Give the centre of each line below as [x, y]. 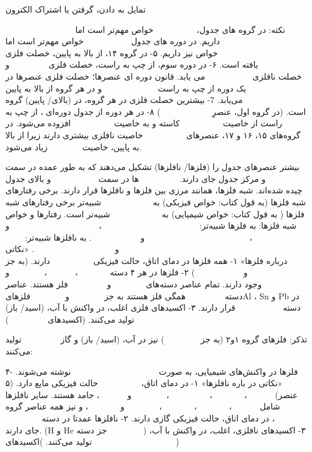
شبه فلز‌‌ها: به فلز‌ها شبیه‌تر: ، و [151, 225]
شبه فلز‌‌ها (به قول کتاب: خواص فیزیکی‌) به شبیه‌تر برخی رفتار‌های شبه [156, 201]
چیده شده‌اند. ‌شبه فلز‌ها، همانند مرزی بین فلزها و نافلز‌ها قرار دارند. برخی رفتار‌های [154, 190]
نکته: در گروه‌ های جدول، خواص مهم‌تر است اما [180, 29]
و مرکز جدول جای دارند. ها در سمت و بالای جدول [136, 178]
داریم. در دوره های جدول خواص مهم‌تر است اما [113, 41]
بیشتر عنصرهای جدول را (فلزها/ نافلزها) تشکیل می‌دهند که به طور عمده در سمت [152, 167]
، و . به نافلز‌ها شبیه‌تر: [138, 237]
